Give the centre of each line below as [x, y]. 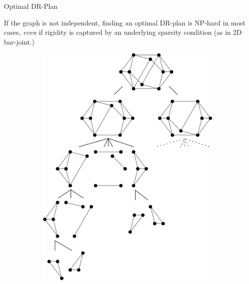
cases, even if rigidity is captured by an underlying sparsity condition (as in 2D [123, 32]
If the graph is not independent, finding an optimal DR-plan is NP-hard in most [125, 22]
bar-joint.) [19, 41]
